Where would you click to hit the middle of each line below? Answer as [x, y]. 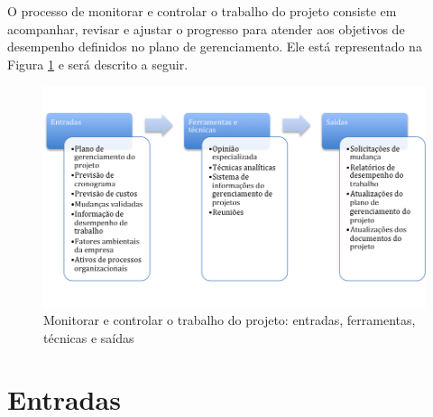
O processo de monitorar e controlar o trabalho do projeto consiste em [202, 11]
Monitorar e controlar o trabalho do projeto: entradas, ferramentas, [230, 320]
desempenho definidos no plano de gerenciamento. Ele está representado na [215, 46]
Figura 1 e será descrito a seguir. [98, 64]
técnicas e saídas [89, 337]
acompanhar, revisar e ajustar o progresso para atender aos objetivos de [206, 28]
